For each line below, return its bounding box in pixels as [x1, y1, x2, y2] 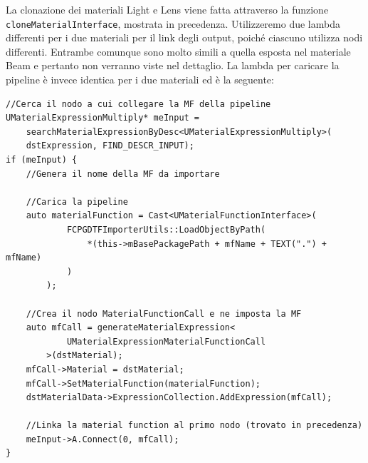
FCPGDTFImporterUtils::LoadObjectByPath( [66, 224, 266, 235]
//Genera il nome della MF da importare [26, 168, 220, 179]
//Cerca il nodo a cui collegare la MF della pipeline [6, 98, 271, 109]
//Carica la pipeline [26, 196, 128, 207]
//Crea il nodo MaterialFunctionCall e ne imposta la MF [26, 308, 302, 319]
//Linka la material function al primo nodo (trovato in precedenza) [26, 420, 363, 431]
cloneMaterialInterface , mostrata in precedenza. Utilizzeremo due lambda [6, 16, 340, 31]
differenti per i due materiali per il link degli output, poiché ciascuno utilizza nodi [6, 30, 363, 45]
